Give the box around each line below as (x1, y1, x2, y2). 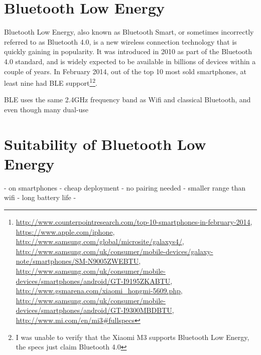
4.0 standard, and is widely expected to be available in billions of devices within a (4, 56, 256, 66)
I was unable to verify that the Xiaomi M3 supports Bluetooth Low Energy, (16, 331, 249, 342)
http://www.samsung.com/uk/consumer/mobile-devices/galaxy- (16, 246, 213, 256)
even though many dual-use (4, 104, 89, 114)
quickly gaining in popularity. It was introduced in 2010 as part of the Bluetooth (4, 46, 252, 57)
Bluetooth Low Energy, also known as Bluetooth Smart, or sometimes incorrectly (4, 27, 254, 37)
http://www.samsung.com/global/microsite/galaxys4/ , (16, 236, 184, 247)
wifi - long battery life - (4, 192, 76, 203)
